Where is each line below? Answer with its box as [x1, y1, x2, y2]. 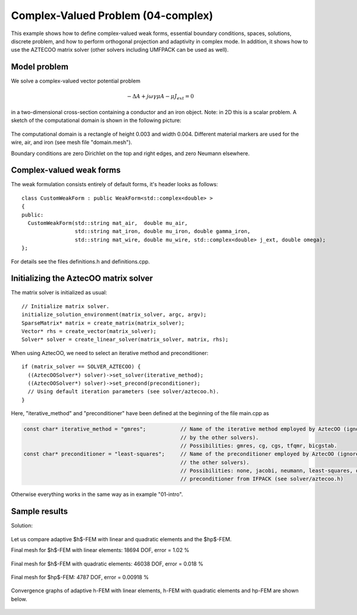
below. [11, 595, 27, 603]
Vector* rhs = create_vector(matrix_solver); [21, 328, 157, 335]
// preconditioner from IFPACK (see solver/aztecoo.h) [180, 476, 344, 482]
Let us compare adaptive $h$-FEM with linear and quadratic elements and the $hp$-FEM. [11, 535, 232, 542]
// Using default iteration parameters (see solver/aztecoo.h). [27, 388, 220, 395]
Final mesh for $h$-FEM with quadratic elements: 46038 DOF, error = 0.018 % [11, 560, 203, 567]
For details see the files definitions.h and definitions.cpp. [11, 258, 150, 265]
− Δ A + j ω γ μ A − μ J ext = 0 [127, 93, 195, 101]
